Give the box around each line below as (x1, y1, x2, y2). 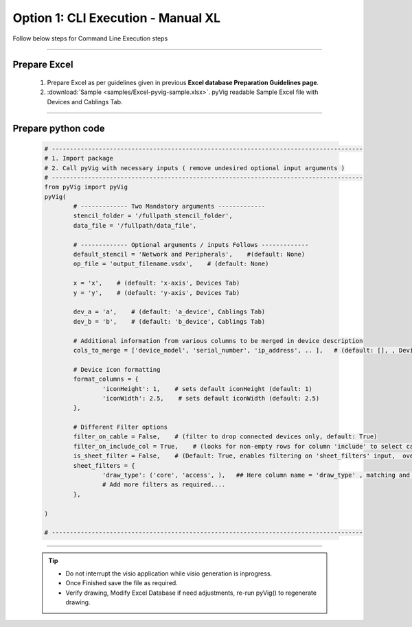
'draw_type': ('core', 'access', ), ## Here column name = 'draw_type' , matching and (102, 471, 410, 480)
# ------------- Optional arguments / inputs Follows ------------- (73, 241, 309, 248)
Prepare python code (12, 122, 105, 134)
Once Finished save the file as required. (65, 579, 178, 587)
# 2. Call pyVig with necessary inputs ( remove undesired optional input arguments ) (44, 164, 345, 171)
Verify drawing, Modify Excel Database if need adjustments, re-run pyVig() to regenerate (65, 589, 317, 597)
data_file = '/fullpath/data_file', (73, 222, 197, 229)
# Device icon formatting (73, 366, 161, 373)
